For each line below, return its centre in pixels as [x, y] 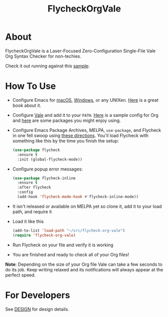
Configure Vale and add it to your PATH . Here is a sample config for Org [86, 115]
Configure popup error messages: [48, 169]
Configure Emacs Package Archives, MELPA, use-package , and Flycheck [87, 130]
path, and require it [32, 212]
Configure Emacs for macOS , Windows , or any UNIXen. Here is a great [86, 100]
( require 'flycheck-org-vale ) [44, 235]
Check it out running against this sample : [47, 66]
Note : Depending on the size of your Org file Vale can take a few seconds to [84, 264]
